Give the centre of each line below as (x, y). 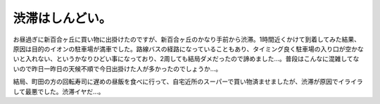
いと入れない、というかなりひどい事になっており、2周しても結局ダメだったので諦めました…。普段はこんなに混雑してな (186, 59)
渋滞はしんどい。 (62, 18)
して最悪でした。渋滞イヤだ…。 (59, 91)
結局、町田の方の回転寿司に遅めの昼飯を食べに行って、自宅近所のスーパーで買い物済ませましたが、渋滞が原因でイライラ (188, 82)
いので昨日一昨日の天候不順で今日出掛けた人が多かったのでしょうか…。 (118, 69)
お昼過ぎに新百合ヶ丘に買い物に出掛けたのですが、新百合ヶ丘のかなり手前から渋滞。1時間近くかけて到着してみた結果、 (186, 39)
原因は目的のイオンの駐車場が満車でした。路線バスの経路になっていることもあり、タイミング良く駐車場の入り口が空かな (188, 48)
